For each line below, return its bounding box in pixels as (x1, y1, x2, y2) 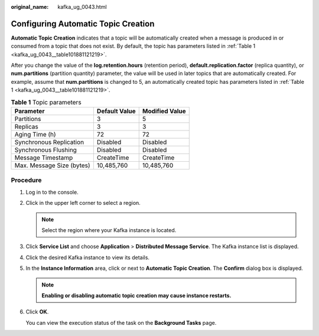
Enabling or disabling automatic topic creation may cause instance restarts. (41, 292, 232, 299)
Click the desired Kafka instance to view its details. (25, 254, 150, 261)
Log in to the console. (25, 188, 79, 195)
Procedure (11, 176, 42, 184)
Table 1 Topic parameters (11, 98, 82, 106)
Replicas (14, 123, 38, 131)
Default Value (96, 107, 136, 115)
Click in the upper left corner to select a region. (25, 200, 141, 207)
